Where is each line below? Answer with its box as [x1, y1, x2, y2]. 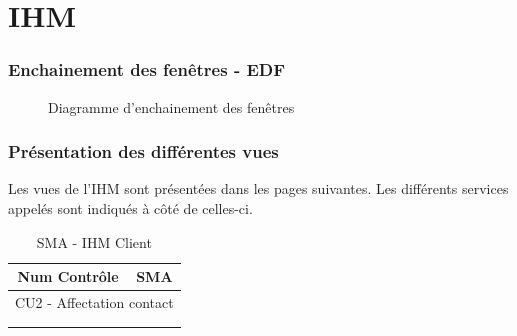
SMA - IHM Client [36, 231, 152, 252]
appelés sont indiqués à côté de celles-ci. [8, 198, 253, 218]
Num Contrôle [17, 266, 119, 287]
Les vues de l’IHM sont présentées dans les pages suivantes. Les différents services [8, 178, 509, 199]
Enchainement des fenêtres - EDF [8, 57, 286, 82]
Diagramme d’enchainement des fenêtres [48, 96, 295, 117]
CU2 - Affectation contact [15, 292, 174, 313]
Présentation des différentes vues [8, 139, 279, 164]
